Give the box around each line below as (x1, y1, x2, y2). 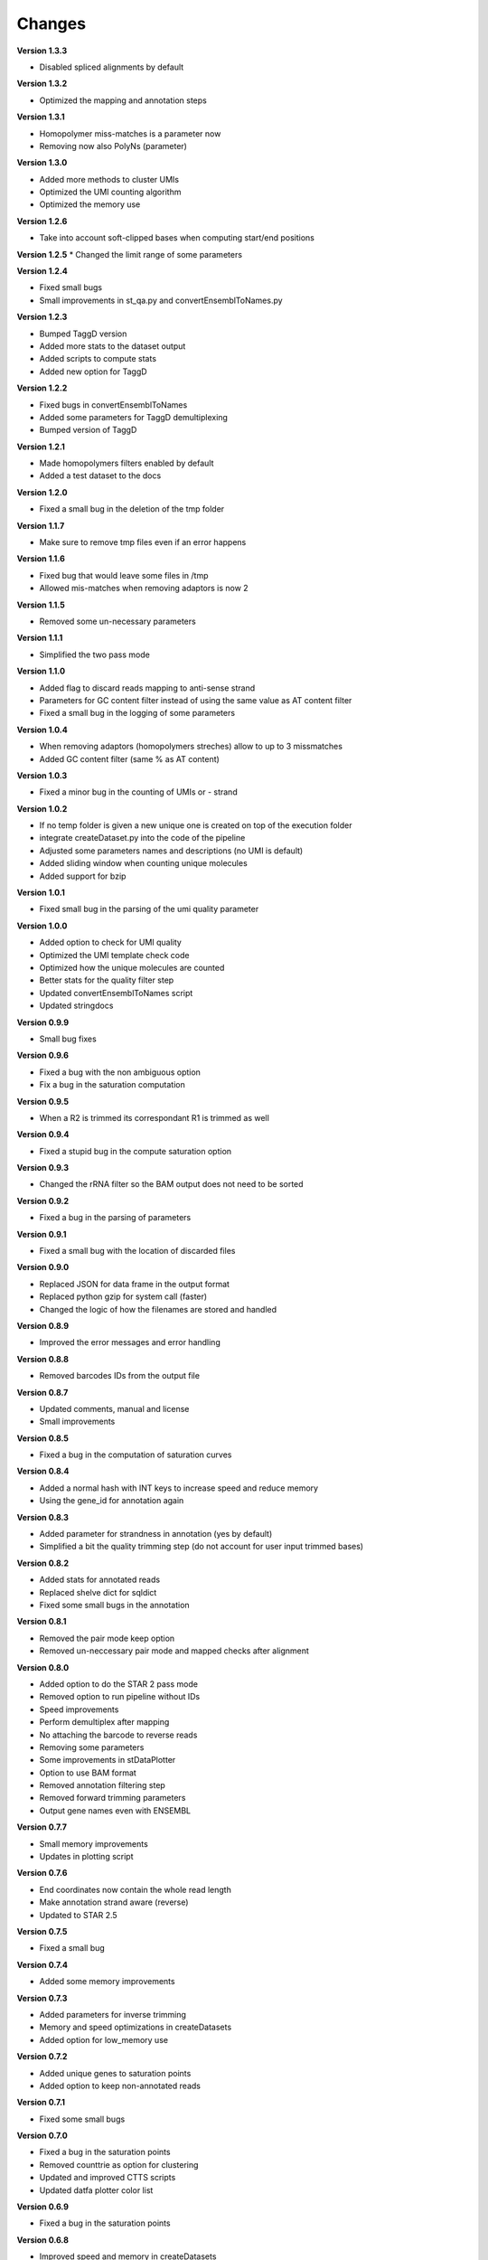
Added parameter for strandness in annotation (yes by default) (39, 1529, 273, 1540)
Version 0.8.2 (16, 1558, 70, 1568)
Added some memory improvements (39, 1976, 175, 1987)
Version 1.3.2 (16, 78, 68, 89)
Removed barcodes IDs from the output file (39, 1370, 201, 1381)
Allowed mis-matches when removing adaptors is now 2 (39, 583, 249, 594)
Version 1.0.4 (16, 724, 68, 735)
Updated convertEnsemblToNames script (39, 987, 193, 998)
